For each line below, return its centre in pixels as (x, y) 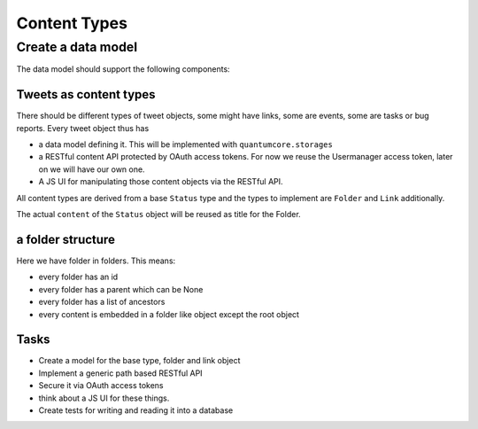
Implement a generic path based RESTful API (120, 373)
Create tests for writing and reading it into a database (136, 410)
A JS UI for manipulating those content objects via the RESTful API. (161, 182)
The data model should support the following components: (123, 69)
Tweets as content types (86, 94)
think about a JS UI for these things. (104, 398)
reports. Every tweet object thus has (83, 128)
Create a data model (77, 47)
